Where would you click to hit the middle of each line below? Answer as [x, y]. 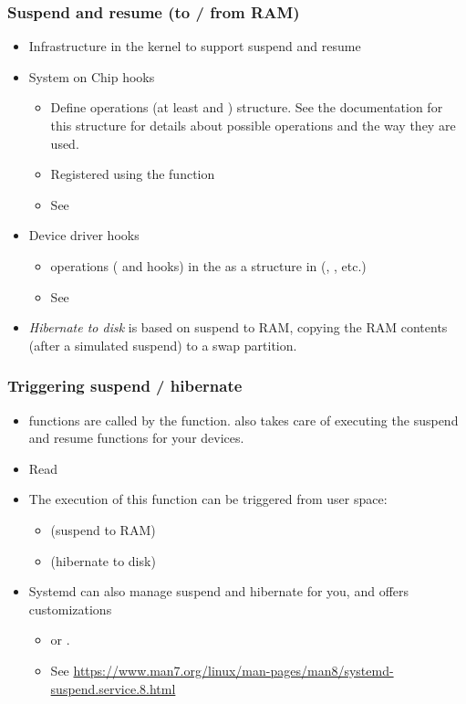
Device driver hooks [84, 235]
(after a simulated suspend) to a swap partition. [163, 345]
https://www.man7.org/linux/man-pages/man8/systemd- [233, 670]
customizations [70, 609]
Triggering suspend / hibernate [125, 386]
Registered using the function [133, 174]
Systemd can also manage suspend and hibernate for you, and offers [219, 591]
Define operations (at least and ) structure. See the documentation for [247, 107]
